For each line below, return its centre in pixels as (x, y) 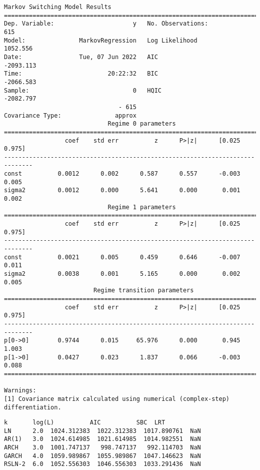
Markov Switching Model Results (58, 7)
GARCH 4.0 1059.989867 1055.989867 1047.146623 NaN (102, 456)
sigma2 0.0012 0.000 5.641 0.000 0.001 (122, 190)
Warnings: (20, 391)
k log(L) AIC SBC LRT (85, 423)
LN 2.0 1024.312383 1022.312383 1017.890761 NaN (102, 431)
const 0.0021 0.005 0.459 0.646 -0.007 (122, 257)
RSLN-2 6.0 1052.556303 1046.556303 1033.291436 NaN (102, 464)
